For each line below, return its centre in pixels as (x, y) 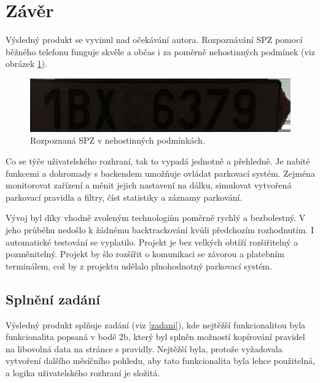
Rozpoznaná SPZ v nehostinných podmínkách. (118, 140)
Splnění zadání (53, 299)
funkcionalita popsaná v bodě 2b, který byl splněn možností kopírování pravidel (155, 337)
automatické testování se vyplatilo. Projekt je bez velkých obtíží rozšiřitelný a (152, 242)
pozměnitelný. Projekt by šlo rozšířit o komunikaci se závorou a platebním (145, 254)
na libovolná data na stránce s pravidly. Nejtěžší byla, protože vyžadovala (144, 348)
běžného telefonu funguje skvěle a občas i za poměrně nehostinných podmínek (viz (160, 51)
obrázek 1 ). (27, 64)
